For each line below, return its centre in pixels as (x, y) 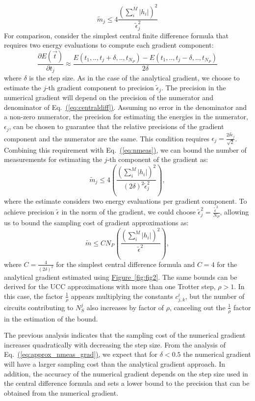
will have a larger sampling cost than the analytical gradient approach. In (115, 363)
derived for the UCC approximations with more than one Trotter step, (110, 286)
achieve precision (29, 212)
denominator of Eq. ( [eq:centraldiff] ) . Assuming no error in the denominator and (125, 107)
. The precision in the (194, 87)
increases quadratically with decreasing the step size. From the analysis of (115, 344)
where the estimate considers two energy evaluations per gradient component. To (126, 200)
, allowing (234, 212)
